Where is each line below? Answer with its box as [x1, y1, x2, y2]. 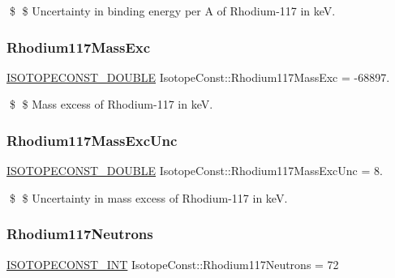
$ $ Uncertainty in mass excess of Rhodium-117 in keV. [9, 189, 288, 206]
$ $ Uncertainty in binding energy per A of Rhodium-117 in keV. [9, 2, 336, 19]
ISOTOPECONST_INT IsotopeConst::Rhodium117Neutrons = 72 [6, 255, 339, 272]
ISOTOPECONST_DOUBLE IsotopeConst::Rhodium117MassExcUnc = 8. [6, 162, 383, 179]
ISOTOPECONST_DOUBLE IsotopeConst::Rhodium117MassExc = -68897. [6, 68, 390, 85]
